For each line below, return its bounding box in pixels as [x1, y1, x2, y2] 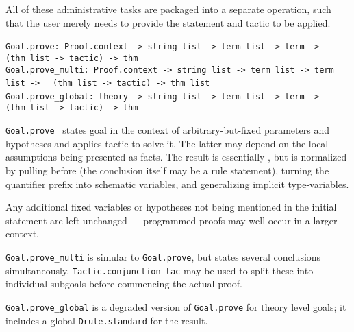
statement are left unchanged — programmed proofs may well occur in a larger [5, 213, 338, 227]
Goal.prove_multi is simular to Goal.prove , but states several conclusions [5, 249, 321, 263]
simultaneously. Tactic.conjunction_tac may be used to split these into [5, 263, 314, 277]
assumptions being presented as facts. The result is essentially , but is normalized [5, 150, 347, 164]
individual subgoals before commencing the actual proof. [5, 276, 242, 291]
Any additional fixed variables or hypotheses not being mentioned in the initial [5, 200, 337, 214]
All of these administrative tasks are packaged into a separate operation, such [5, 2, 331, 16]
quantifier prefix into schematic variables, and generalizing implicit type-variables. [5, 176, 349, 191]
